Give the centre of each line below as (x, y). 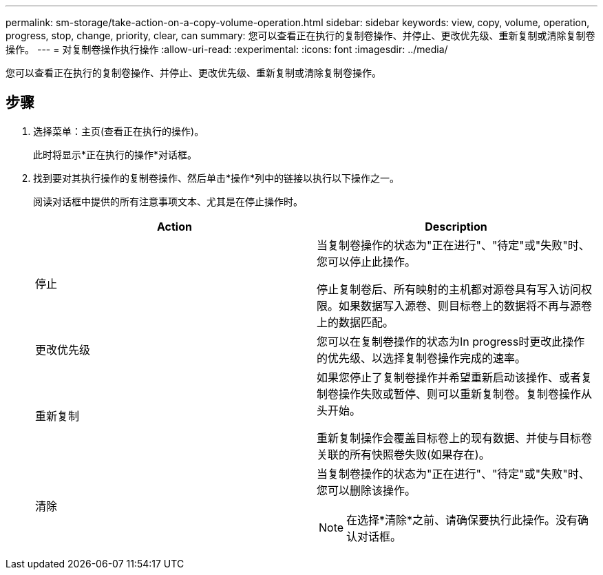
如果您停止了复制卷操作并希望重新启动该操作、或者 (449, 377)
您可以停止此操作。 (367, 261)
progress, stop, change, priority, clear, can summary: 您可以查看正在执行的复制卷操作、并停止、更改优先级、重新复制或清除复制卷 (300, 35)
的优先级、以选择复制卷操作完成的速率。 (422, 358)
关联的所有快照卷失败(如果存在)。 (403, 454)
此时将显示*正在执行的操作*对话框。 (115, 154)
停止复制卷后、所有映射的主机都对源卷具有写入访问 (449, 289)
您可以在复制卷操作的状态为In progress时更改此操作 (451, 341)
